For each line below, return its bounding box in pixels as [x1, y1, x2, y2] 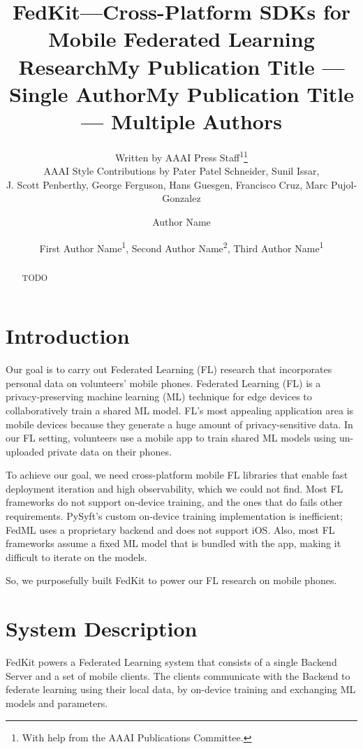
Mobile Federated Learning [48, 24, 315, 53]
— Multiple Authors [81, 106, 282, 135]
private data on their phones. [47, 444, 172, 458]
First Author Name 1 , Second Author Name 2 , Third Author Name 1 [39, 238, 324, 255]
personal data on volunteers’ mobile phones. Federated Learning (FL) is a [6, 375, 321, 390]
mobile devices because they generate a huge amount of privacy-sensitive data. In [6, 416, 353, 431]
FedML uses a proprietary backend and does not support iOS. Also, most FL [6, 522, 335, 537]
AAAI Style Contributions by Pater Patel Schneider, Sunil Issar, [43, 163, 320, 178]
